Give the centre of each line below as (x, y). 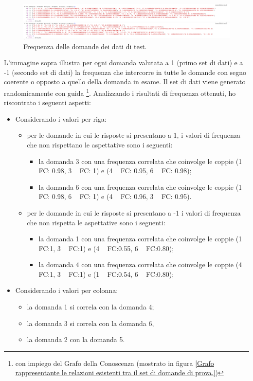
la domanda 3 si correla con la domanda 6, (90, 323)
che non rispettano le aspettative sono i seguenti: (100, 144)
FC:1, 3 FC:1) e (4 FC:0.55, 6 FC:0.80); (106, 248)
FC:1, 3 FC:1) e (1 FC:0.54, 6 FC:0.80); (106, 274)
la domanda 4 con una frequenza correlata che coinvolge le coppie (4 (140, 264)
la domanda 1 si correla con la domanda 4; (90, 307)
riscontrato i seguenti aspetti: (47, 102)
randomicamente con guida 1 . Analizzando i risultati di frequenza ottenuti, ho (120, 92)
